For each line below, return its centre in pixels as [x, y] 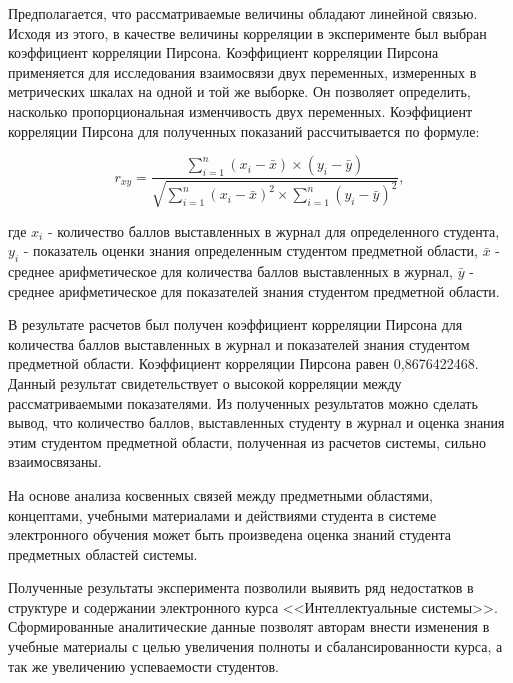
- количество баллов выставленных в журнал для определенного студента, [273, 230]
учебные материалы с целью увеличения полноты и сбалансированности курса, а [255, 646]
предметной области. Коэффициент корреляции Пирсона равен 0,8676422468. [243, 363]
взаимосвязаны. [55, 461]
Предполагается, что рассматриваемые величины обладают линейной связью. [243, 13]
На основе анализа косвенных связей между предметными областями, [220, 494]
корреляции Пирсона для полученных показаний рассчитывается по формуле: [244, 130]
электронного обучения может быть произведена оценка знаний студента [229, 534]
